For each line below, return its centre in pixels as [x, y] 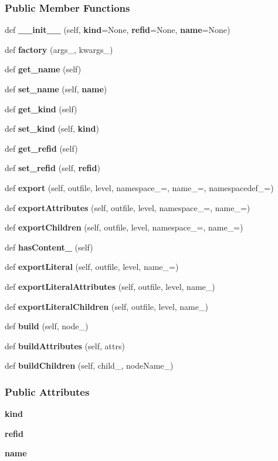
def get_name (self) [43, 69]
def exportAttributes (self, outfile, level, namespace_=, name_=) [128, 207]
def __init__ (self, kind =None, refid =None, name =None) [118, 30]
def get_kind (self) [41, 108]
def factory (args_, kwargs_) [59, 49]
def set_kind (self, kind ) [52, 128]
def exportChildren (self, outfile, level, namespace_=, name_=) [124, 227]
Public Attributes [47, 391]
